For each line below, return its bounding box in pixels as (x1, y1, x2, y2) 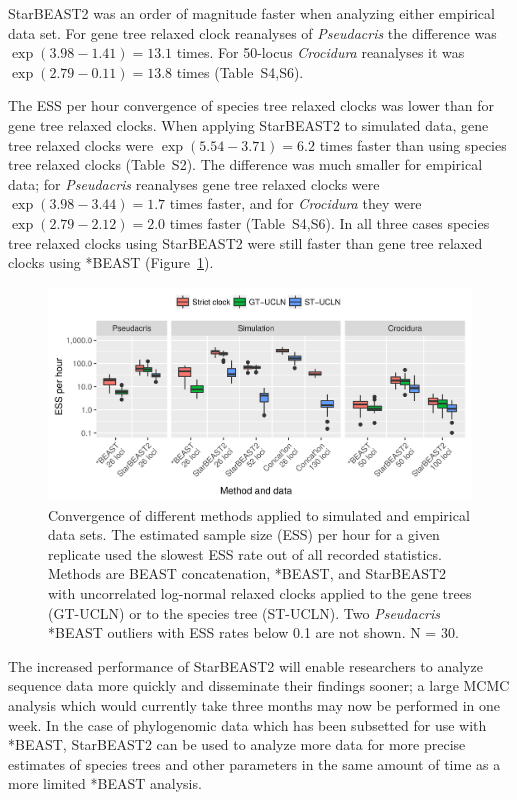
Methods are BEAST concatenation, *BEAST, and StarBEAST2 (48, 563, 447, 584)
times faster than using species (319, 134, 507, 155)
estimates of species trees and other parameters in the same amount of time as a (8, 753, 501, 774)
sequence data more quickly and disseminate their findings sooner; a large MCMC (8, 675, 510, 696)
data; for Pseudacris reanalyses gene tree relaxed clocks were (8, 173, 380, 194)
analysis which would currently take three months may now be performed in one (8, 694, 500, 715)
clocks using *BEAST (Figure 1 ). (8, 252, 214, 273)
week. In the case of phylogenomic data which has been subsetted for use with (8, 714, 487, 735)
